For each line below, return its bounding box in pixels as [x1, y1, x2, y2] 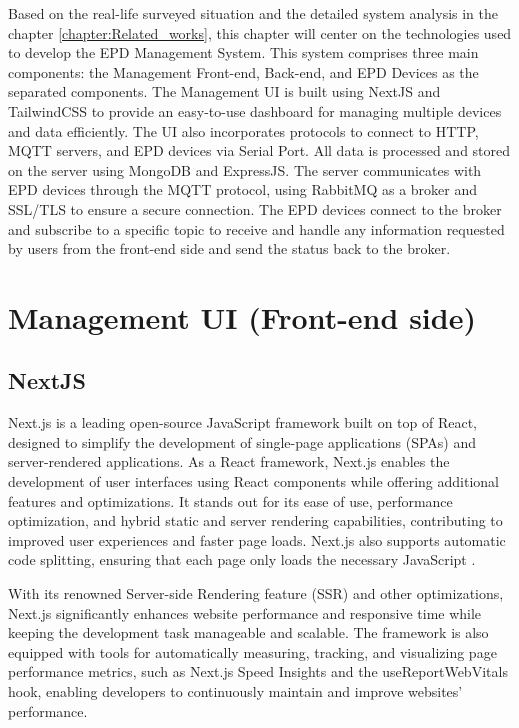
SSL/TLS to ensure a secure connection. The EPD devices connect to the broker [8, 198, 502, 219]
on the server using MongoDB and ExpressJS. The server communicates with [8, 159, 482, 180]
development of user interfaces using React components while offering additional [8, 471, 499, 492]
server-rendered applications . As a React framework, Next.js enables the [8, 451, 450, 472]
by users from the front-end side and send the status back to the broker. [8, 238, 451, 259]
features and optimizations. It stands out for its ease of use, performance [8, 490, 453, 511]
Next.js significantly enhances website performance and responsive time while [8, 602, 482, 623]
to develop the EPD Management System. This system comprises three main [8, 42, 479, 63]
